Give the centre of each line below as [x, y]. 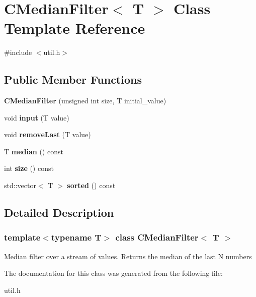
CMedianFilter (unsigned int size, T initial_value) [85, 101]
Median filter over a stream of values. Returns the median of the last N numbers [128, 256]
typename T [76, 237]
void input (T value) [37, 117]
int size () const [29, 168]
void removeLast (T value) [48, 134]
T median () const [34, 151]
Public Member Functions [73, 79]
